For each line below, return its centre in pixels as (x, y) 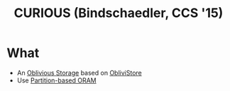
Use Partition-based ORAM (56, 80)
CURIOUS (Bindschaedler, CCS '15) (119, 13)
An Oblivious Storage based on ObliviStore (80, 73)
